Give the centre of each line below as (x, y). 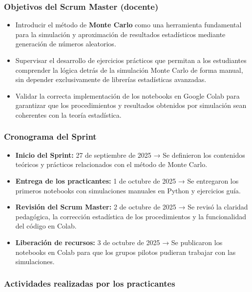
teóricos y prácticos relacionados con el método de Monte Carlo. (111, 164)
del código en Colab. (46, 226)
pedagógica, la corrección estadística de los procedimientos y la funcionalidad (131, 216)
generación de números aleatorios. (66, 44)
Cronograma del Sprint (50, 136)
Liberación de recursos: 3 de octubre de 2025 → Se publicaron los (119, 242)
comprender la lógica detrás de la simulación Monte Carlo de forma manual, (129, 70)
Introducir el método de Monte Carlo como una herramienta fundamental (128, 25)
